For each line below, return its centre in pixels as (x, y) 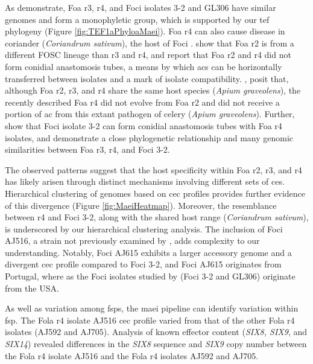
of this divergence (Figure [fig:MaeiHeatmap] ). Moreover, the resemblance (141, 205)
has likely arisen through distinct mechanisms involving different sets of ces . (145, 181)
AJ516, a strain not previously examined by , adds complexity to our (132, 241)
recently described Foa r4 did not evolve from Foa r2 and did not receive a (142, 102)
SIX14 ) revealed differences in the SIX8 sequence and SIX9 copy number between (156, 344)
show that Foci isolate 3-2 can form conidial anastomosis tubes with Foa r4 (144, 125)
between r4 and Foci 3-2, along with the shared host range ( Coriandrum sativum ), (157, 217)
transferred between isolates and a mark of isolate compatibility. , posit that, (147, 78)
